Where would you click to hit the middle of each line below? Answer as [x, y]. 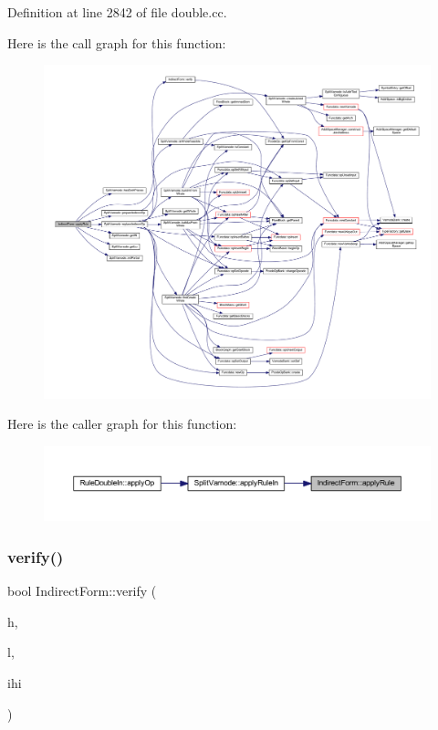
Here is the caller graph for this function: [122, 424]
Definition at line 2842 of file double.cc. [117, 12]
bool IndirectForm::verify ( [82, 591]
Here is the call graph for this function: [117, 42]
